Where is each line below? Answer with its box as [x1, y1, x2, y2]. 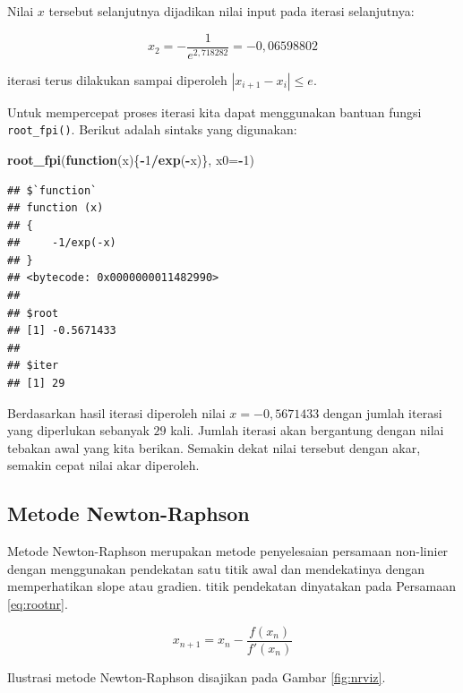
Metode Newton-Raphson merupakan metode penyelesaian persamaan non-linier [7, 542, 449, 560]
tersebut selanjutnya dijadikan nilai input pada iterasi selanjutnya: [48, 2, 415, 20]
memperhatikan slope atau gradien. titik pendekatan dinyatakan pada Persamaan [7, 577, 457, 595]
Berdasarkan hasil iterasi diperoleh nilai [7, 403, 226, 422]
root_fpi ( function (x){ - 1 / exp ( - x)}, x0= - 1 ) [7, 150, 254, 168]
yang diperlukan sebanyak [7, 421, 150, 440]
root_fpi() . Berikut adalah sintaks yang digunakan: [7, 120, 297, 139]
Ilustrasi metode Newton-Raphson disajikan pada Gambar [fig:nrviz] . [7, 667, 386, 686]
